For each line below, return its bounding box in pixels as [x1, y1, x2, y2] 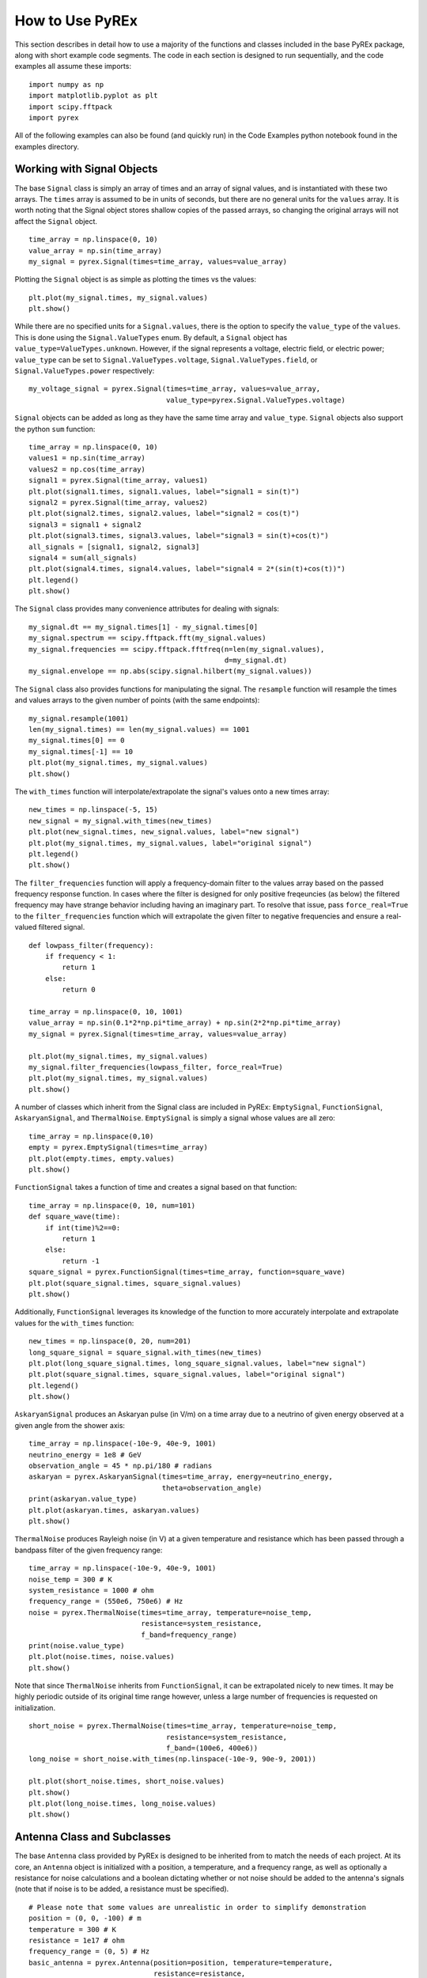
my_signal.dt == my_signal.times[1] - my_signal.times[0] [28, 622, 259, 631]
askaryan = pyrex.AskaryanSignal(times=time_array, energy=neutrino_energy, [28, 1472, 334, 1481]
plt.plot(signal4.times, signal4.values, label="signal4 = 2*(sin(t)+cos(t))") [28, 564, 346, 574]
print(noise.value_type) [28, 1641, 125, 1650]
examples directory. [14, 142, 79, 151]
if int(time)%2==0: [44, 1223, 121, 1232]
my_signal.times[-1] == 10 [28, 747, 134, 756]
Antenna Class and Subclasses [14, 1830, 172, 1843]
